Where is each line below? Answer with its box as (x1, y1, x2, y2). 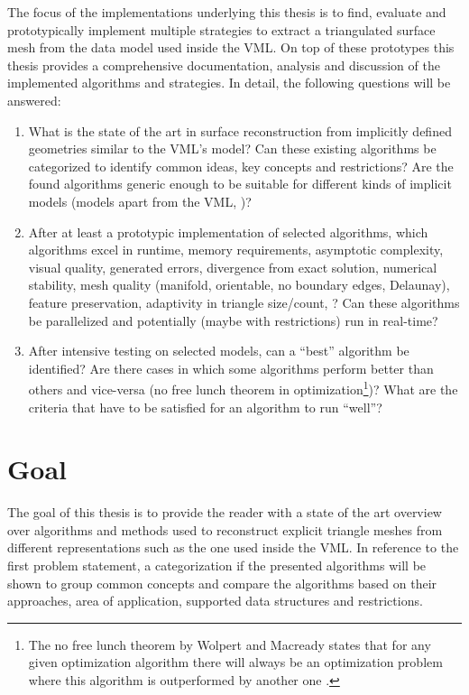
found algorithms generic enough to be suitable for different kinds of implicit (28, 174, 452, 193)
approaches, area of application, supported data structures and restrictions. (7, 591, 423, 610)
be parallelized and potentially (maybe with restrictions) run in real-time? (28, 310, 438, 329)
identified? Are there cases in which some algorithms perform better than (28, 358, 434, 377)
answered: (7, 90, 61, 109)
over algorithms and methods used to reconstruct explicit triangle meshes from (7, 520, 443, 539)
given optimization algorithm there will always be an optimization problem (28, 653, 443, 672)
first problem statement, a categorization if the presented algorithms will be (7, 556, 427, 575)
